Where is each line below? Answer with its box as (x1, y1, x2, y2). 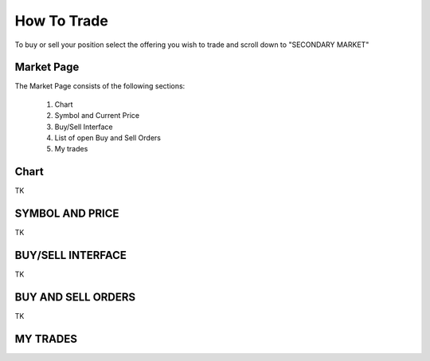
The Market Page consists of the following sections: (14, 81, 186, 91)
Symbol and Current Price (54, 111, 139, 120)
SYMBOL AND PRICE (14, 207, 119, 221)
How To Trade (14, 12, 109, 29)
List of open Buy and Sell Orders (54, 133, 161, 143)
